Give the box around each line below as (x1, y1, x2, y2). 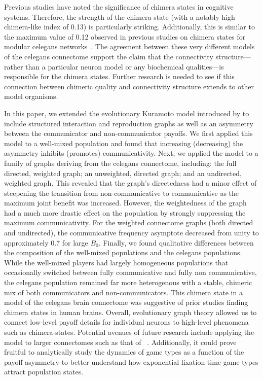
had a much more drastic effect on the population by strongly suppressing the (4, 207, 246, 218)
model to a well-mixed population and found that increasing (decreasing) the (4, 137, 243, 148)
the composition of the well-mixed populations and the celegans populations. (4, 247, 242, 258)
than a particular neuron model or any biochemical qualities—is (25, 61, 224, 72)
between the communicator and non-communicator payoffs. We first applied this (4, 128, 253, 139)
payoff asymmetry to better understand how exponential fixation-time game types (4, 356, 258, 367)
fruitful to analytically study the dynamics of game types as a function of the (4, 347, 244, 357)
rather (4, 61, 23, 72)
